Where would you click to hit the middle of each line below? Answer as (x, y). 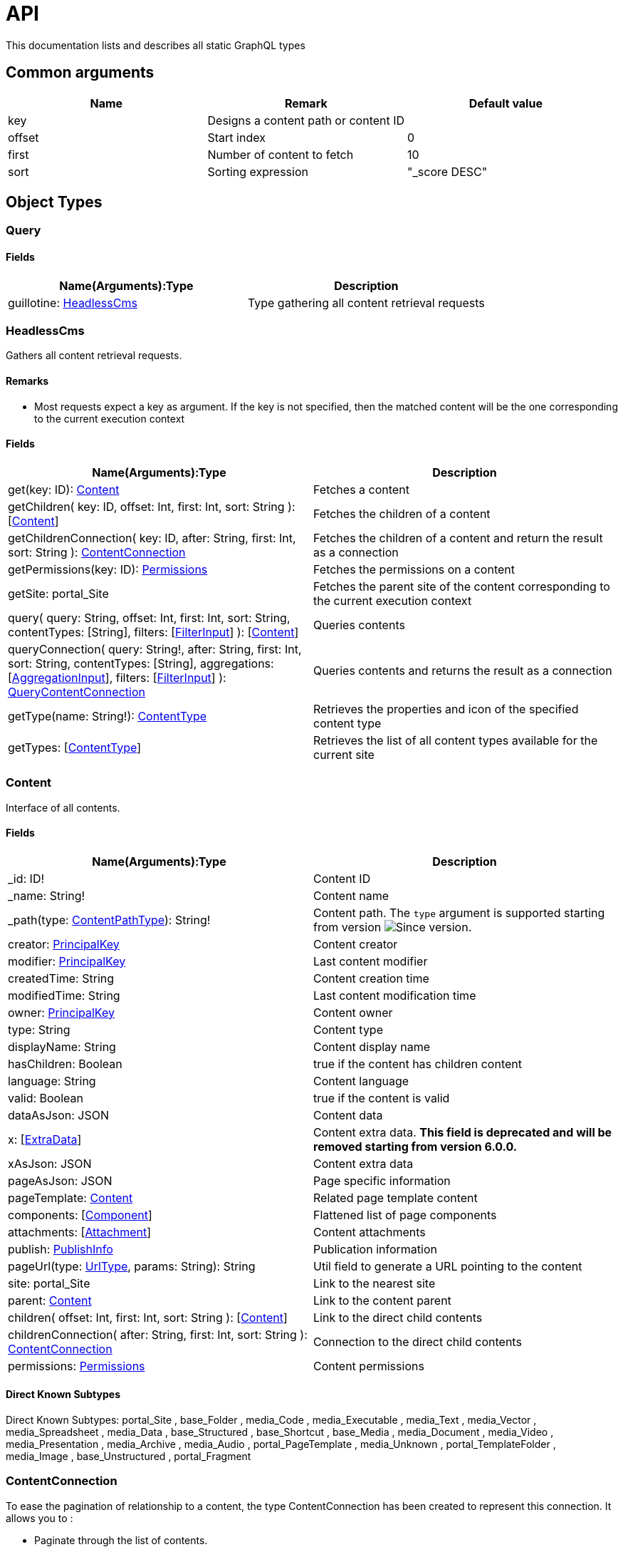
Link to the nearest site (375, 1283)
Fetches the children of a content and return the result (458, 538)
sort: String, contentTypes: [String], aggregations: (141, 663)
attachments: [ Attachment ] (80, 1232)
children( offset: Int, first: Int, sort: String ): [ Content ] (148, 1317)
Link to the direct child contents (398, 1317)
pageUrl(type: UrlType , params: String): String (132, 1266)
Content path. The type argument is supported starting (459, 912)
